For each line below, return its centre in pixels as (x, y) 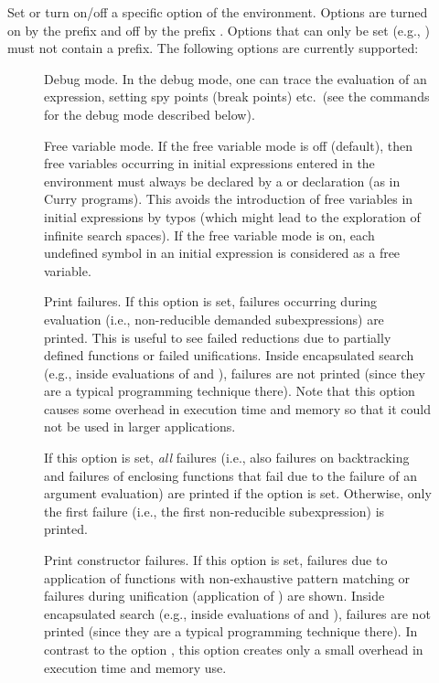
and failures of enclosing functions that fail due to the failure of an (230, 475)
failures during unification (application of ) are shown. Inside (214, 596)
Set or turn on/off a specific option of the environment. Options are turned (218, 12)
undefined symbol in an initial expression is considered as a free (222, 253)
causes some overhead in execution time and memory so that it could (238, 408)
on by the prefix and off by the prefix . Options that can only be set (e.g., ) (219, 30)
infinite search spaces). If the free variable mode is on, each (209, 235)
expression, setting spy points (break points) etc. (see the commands (237, 96)
